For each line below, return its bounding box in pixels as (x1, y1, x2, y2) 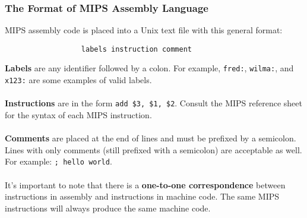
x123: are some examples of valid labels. (5, 74, 152, 86)
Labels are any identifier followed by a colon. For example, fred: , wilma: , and (5, 62, 294, 74)
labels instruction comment (81, 45, 192, 53)
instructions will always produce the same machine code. (5, 201, 211, 214)
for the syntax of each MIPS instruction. (5, 109, 152, 121)
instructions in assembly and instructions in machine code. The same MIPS (5, 190, 280, 203)
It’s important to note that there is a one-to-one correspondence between (5, 178, 286, 191)
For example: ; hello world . (5, 155, 112, 168)
